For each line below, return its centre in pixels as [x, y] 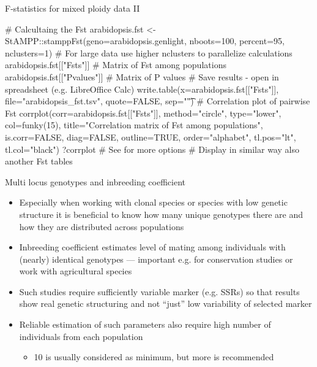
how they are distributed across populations [102, 226]
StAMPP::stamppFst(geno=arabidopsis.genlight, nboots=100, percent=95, [145, 41]
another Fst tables [39, 161]
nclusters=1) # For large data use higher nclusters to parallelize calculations [149, 52]
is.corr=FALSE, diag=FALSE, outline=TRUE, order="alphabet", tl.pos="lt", [151, 137]
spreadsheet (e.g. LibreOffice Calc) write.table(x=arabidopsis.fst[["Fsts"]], [142, 89]
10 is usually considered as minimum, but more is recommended [154, 357]
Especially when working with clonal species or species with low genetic [153, 202]
